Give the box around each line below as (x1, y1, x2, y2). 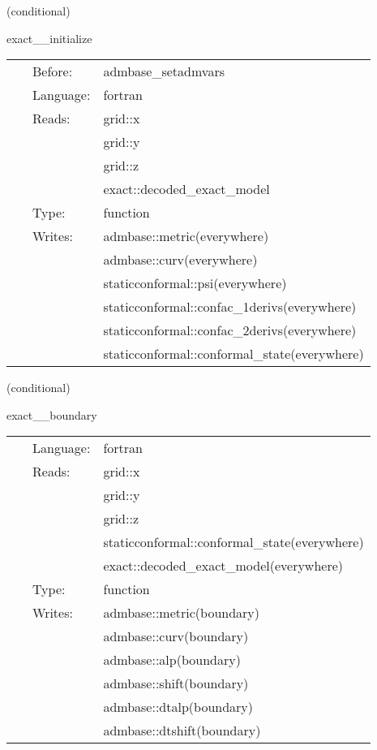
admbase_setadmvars (103, 62, 225, 81)
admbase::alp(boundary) (103, 650, 241, 670)
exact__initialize (6, 29, 92, 46)
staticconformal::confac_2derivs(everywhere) (103, 321, 357, 340)
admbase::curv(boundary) (103, 627, 249, 646)
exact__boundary (6, 406, 97, 423)
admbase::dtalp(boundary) (103, 697, 254, 717)
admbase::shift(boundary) (103, 674, 249, 693)
